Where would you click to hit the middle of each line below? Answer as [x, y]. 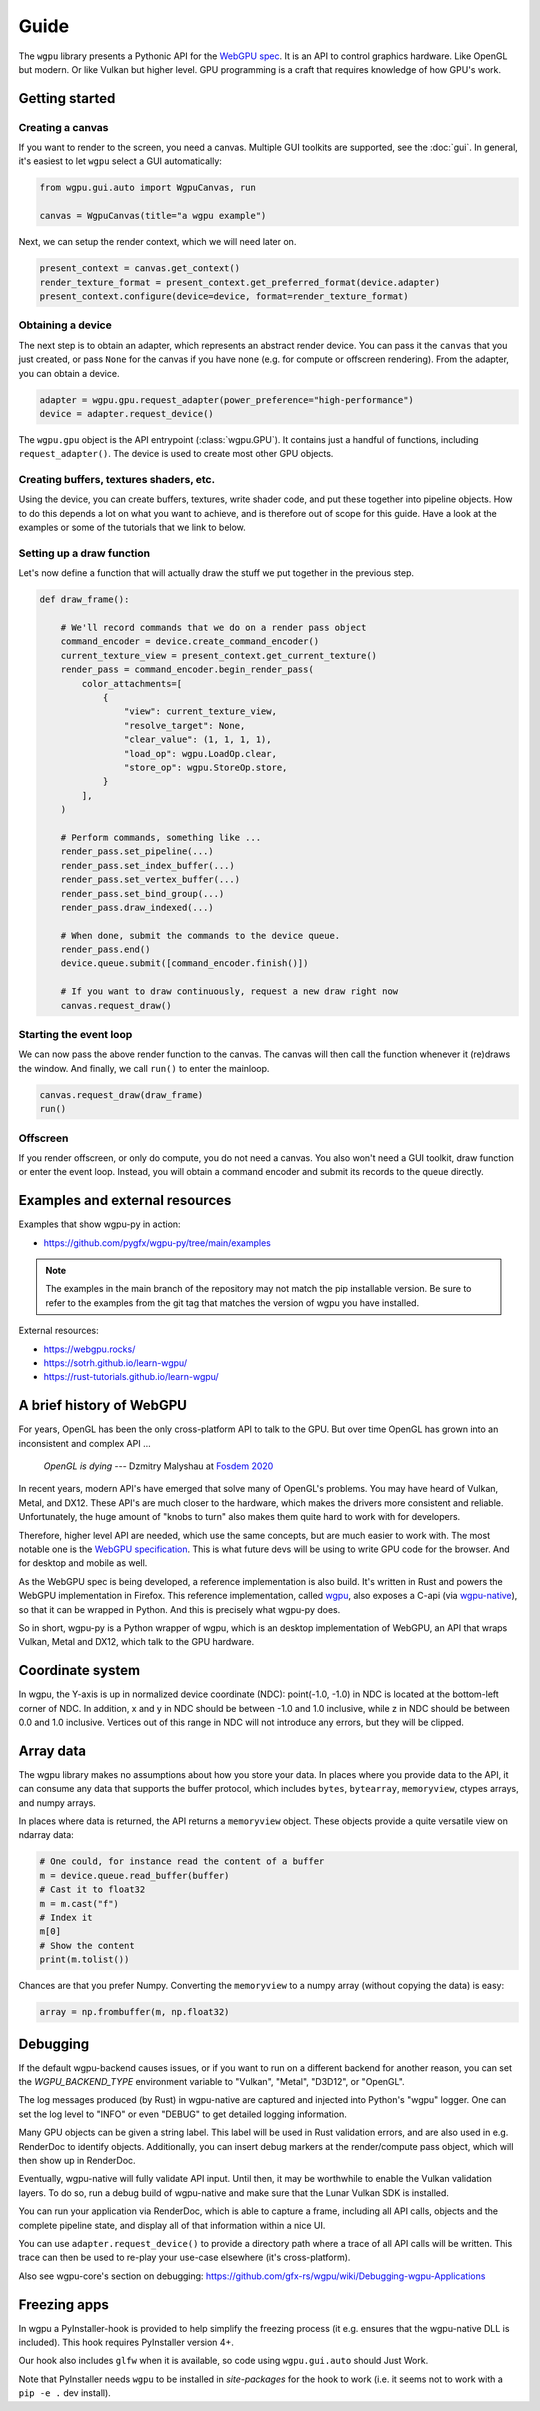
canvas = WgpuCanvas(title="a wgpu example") [153, 216]
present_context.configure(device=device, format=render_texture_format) [224, 296]
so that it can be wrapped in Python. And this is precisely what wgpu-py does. [179, 1609]
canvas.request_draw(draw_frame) [121, 1094]
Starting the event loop [75, 1034]
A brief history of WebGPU [102, 1405]
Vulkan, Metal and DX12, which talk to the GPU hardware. [136, 1642]
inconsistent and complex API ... [84, 1443]
